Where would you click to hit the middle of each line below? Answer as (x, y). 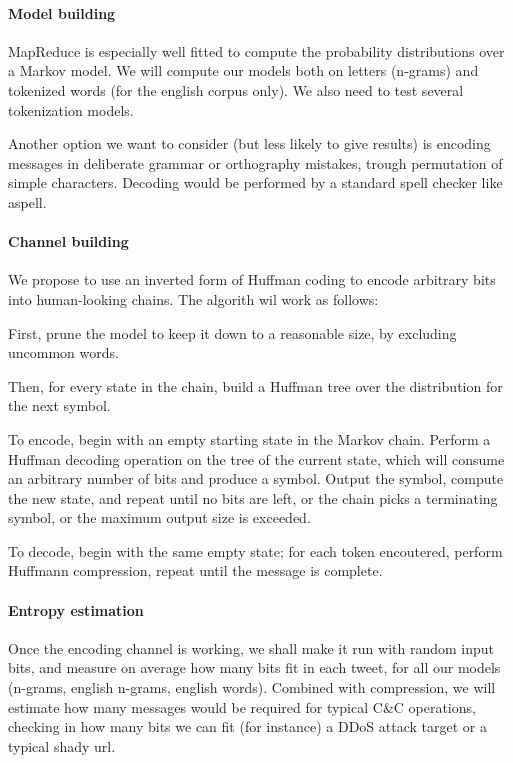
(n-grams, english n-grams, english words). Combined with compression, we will (252, 687)
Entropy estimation (76, 609)
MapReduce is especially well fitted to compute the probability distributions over (256, 50)
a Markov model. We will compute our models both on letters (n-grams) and (243, 70)
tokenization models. (71, 109)
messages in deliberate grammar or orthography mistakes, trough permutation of (255, 162)
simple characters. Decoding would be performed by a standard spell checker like (255, 182)
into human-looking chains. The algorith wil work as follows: (193, 298)
